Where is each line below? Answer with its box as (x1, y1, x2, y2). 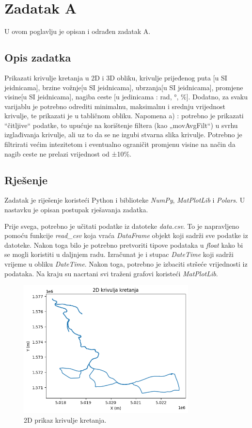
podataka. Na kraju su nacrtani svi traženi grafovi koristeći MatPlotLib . (4, 268, 218, 278)
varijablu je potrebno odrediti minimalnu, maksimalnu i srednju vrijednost (4, 101, 225, 111)
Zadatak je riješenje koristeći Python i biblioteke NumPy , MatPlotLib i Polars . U (4, 195, 245, 205)
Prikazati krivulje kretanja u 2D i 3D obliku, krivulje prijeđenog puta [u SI (4, 72, 227, 82)
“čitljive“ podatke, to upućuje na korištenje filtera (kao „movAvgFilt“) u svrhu (4, 120, 238, 130)
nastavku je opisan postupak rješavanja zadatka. (4, 205, 148, 215)
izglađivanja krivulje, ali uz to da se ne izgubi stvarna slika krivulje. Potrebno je (4, 129, 242, 140)
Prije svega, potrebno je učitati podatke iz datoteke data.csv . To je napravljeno (4, 221, 239, 231)
